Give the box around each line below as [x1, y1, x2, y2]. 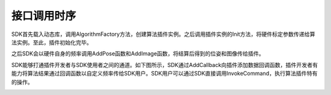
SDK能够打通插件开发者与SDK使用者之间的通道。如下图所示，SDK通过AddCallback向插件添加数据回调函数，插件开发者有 [11, 61, 318, 68]
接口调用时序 [11, 9, 77, 23]
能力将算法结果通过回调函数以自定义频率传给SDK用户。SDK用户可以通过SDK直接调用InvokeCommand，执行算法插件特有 [11, 70, 318, 77]
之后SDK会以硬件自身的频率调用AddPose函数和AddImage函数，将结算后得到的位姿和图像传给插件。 [11, 50, 265, 57]
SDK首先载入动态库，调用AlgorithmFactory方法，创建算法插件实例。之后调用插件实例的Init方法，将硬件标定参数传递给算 [11, 30, 316, 38]
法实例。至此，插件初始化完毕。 [11, 38, 92, 46]
